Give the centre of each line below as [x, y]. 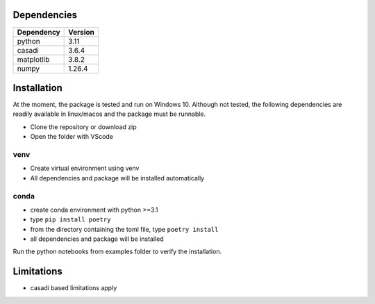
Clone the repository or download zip [83, 127]
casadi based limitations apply [74, 288]
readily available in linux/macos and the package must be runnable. [109, 114]
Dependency [39, 32]
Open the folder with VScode [72, 137]
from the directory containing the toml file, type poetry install [124, 229]
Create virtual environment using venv [85, 168]
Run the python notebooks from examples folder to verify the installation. [117, 252]
